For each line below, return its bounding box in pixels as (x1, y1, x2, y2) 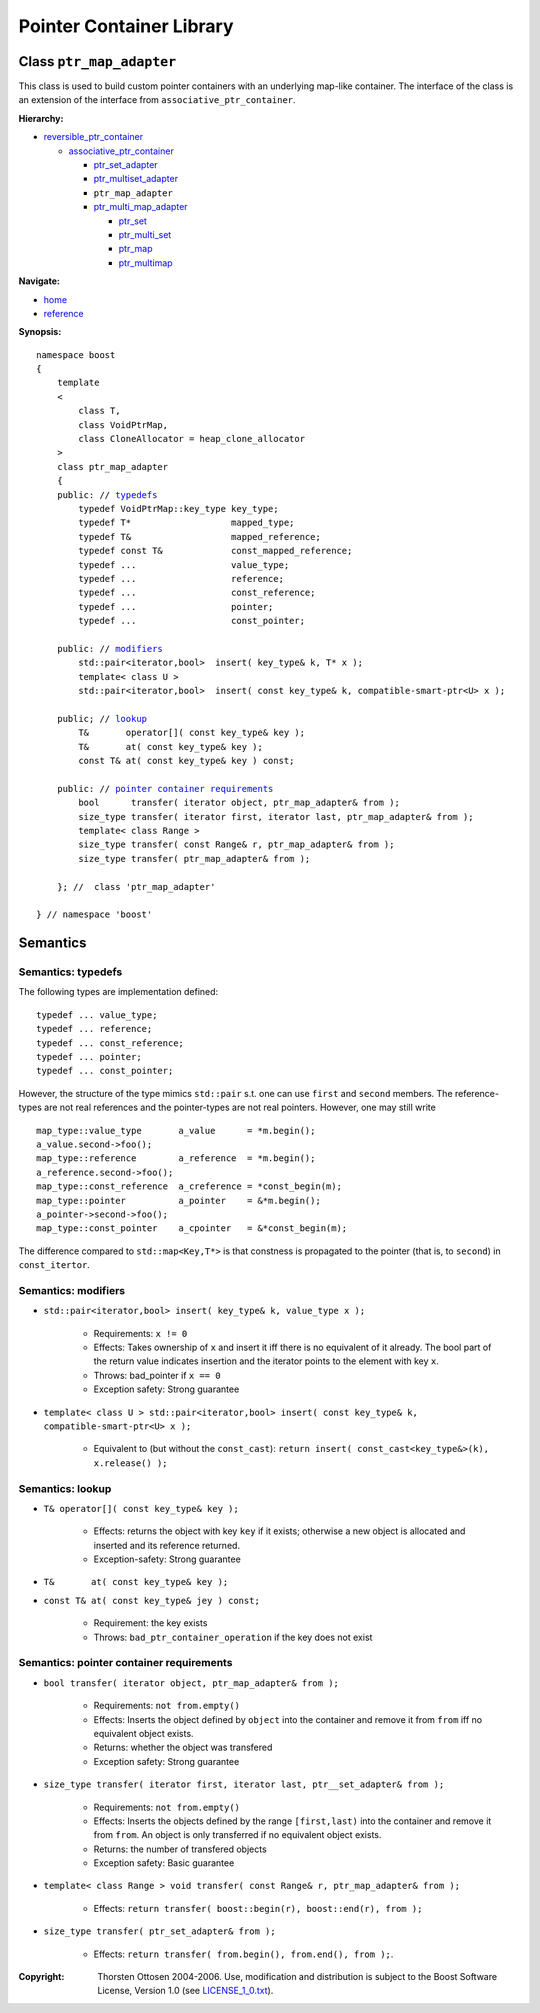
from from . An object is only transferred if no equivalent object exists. (93, 1829, 382, 1841)
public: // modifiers (56, 643, 164, 654)
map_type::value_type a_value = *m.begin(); (36, 1125, 316, 1136)
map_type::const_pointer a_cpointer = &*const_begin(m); (36, 1223, 348, 1234)
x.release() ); (93, 1457, 169, 1469)
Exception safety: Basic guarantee (93, 1857, 235, 1869)
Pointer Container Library (18, 15, 234, 37)
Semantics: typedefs (18, 965, 123, 979)
